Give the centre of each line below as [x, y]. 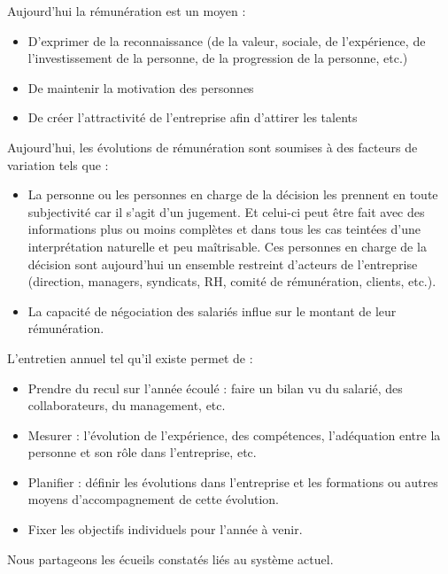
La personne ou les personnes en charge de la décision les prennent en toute [233, 194]
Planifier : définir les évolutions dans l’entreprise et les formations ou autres [233, 481]
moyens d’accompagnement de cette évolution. [153, 499]
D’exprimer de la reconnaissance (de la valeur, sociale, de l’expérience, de [227, 40]
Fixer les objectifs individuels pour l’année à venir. [165, 529]
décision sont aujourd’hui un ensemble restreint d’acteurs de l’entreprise [223, 264]
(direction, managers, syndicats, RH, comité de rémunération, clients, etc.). [232, 281]
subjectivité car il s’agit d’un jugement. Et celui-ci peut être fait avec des [226, 211]
